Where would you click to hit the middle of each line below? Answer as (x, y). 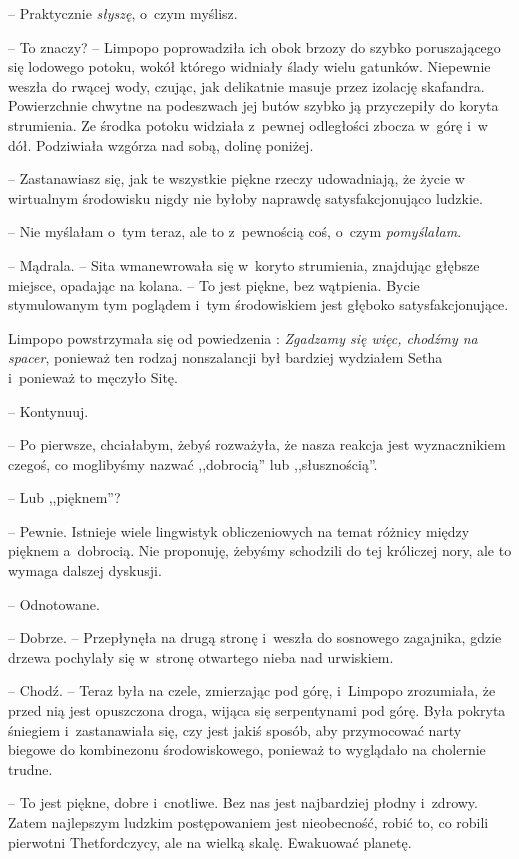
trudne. (30, 768)
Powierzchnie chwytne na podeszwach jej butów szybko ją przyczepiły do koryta (253, 105)
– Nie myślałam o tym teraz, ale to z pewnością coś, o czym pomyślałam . (235, 231)
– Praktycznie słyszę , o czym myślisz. (123, 13)
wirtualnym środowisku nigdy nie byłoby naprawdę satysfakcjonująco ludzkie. (245, 197)
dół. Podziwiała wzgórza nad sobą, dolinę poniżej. (161, 144)
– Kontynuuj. (48, 410)
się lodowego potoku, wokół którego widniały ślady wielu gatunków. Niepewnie (249, 66)
